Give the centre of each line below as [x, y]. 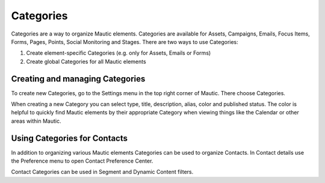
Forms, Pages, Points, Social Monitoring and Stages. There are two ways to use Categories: [125, 42]
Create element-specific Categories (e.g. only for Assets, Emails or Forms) [119, 53]
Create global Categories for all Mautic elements [86, 61]
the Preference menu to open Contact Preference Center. [82, 161]
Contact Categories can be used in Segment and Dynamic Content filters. [102, 172]
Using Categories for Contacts [70, 138]
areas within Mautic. [36, 121]
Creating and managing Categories [78, 79]
